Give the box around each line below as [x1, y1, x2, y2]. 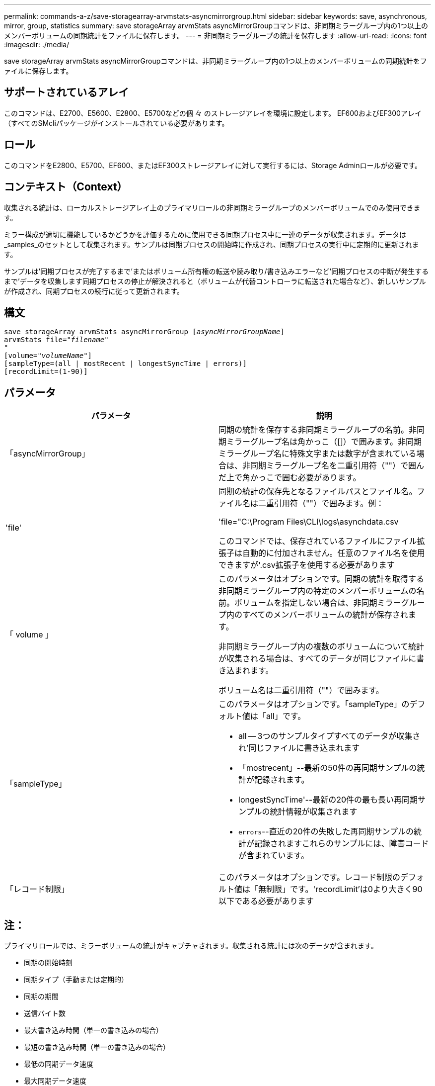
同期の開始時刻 [24, 958, 72, 967]
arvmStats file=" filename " [4, 336, 109, 344]
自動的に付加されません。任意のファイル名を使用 [242, 548, 425, 558]
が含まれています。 [238, 850, 309, 861]
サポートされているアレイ [4, 86, 129, 99]
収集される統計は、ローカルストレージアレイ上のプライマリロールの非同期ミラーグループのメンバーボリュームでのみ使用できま [4, 203, 421, 212]
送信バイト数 [24, 1009, 66, 1018]
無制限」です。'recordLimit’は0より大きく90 [258, 884, 423, 895]
